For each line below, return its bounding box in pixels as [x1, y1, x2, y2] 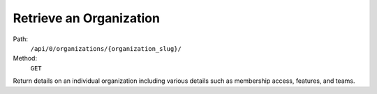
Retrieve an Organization [13, 10, 161, 26]
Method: [13, 54, 38, 63]
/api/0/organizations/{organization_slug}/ [30, 45, 182, 52]
